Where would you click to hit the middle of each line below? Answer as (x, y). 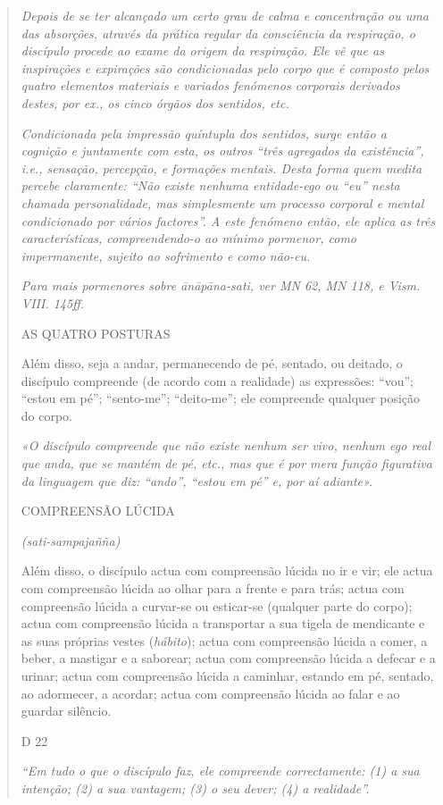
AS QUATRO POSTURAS (96, 333)
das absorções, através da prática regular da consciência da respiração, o (218, 33)
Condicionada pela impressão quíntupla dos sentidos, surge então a (204, 133)
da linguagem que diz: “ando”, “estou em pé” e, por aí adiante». (197, 480)
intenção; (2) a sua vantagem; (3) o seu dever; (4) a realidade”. (195, 788)
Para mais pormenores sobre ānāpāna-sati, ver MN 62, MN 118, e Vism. (221, 285)
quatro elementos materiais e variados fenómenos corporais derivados (210, 85)
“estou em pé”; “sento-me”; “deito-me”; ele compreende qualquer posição (221, 398)
